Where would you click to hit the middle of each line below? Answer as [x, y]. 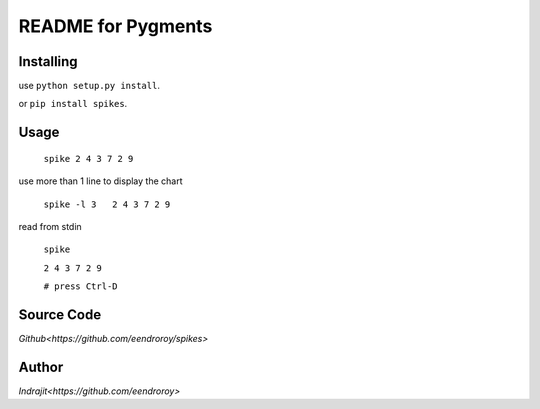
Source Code [60, 315]
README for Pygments [115, 26]
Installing [48, 61]
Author [41, 366]
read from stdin [50, 227]
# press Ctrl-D [81, 286]
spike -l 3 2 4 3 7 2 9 [107, 204]
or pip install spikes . [73, 104]
